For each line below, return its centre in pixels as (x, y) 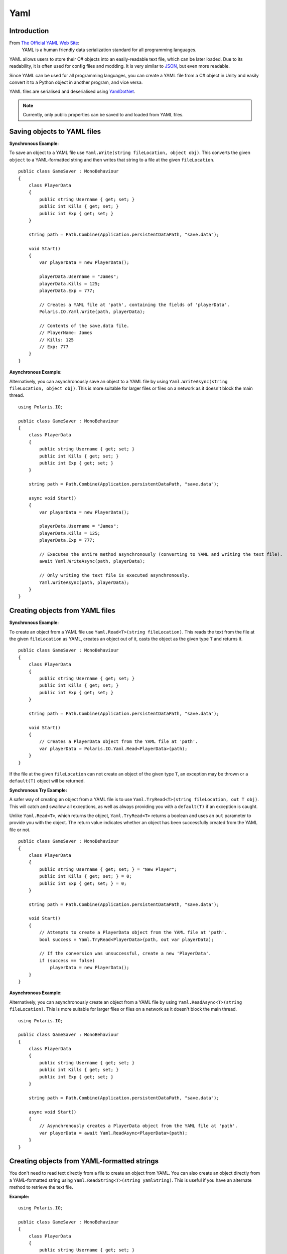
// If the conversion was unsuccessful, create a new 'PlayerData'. (125, 954)
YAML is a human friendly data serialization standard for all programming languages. (109, 50)
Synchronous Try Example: (38, 790)
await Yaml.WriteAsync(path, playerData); (92, 561)
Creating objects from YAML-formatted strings (84, 1161)
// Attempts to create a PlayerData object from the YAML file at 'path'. (133, 932)
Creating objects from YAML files (62, 611)
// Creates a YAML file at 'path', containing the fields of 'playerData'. (135, 304)
